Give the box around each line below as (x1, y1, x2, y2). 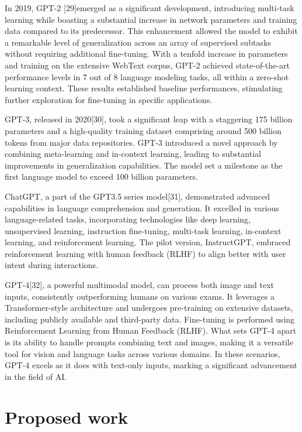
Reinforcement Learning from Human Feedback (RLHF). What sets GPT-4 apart (5, 324, 297, 337)
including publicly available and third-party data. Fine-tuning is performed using (5, 313, 295, 325)
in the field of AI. (5, 370, 67, 382)
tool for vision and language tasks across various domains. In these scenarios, (5, 347, 280, 359)
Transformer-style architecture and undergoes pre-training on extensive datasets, (5, 301, 293, 314)
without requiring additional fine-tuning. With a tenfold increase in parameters (5, 47, 288, 60)
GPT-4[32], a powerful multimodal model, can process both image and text (5, 279, 274, 291)
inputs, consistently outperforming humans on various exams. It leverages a (5, 290, 275, 302)
